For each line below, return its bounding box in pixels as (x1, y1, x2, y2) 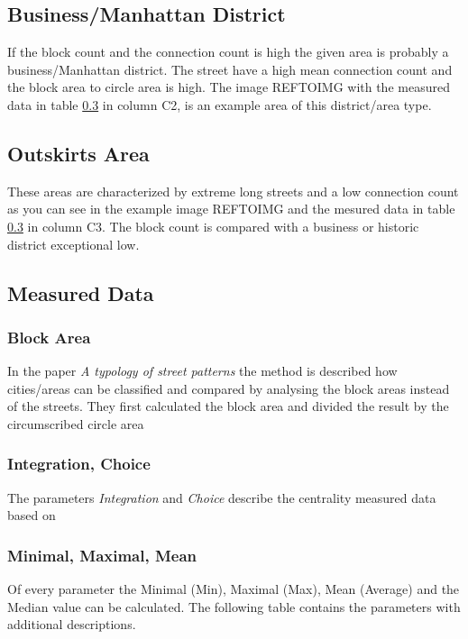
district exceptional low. (7, 234, 140, 253)
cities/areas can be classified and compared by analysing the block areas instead (7, 379, 450, 397)
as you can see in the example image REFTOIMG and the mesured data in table (7, 199, 455, 218)
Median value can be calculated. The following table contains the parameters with (7, 597, 461, 616)
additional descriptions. (7, 615, 136, 634)
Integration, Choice (7, 452, 151, 475)
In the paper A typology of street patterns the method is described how (7, 361, 398, 380)
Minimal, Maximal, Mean (7, 543, 197, 566)
